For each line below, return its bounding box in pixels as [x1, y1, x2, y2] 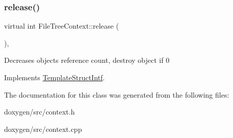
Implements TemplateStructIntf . [4, 72, 105, 82]
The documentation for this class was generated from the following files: [4, 89, 229, 100]
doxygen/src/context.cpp [4, 123, 82, 134]
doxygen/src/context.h [4, 106, 75, 117]
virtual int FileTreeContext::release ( [4, 20, 119, 31]
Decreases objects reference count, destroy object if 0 [4, 55, 170, 65]
